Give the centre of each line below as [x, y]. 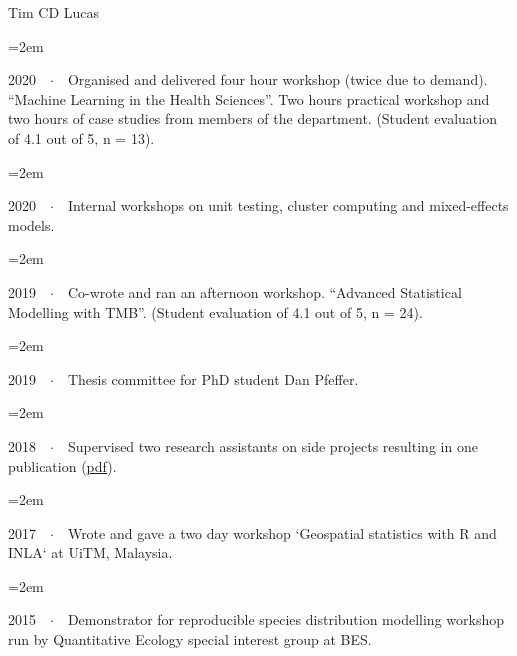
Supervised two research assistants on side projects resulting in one [272, 445]
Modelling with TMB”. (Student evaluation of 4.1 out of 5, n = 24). [215, 311]
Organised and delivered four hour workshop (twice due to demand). [277, 79]
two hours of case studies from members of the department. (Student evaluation [252, 118]
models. [31, 224]
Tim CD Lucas [54, 12]
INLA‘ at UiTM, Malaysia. [90, 552]
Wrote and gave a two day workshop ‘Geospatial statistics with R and [282, 532]
